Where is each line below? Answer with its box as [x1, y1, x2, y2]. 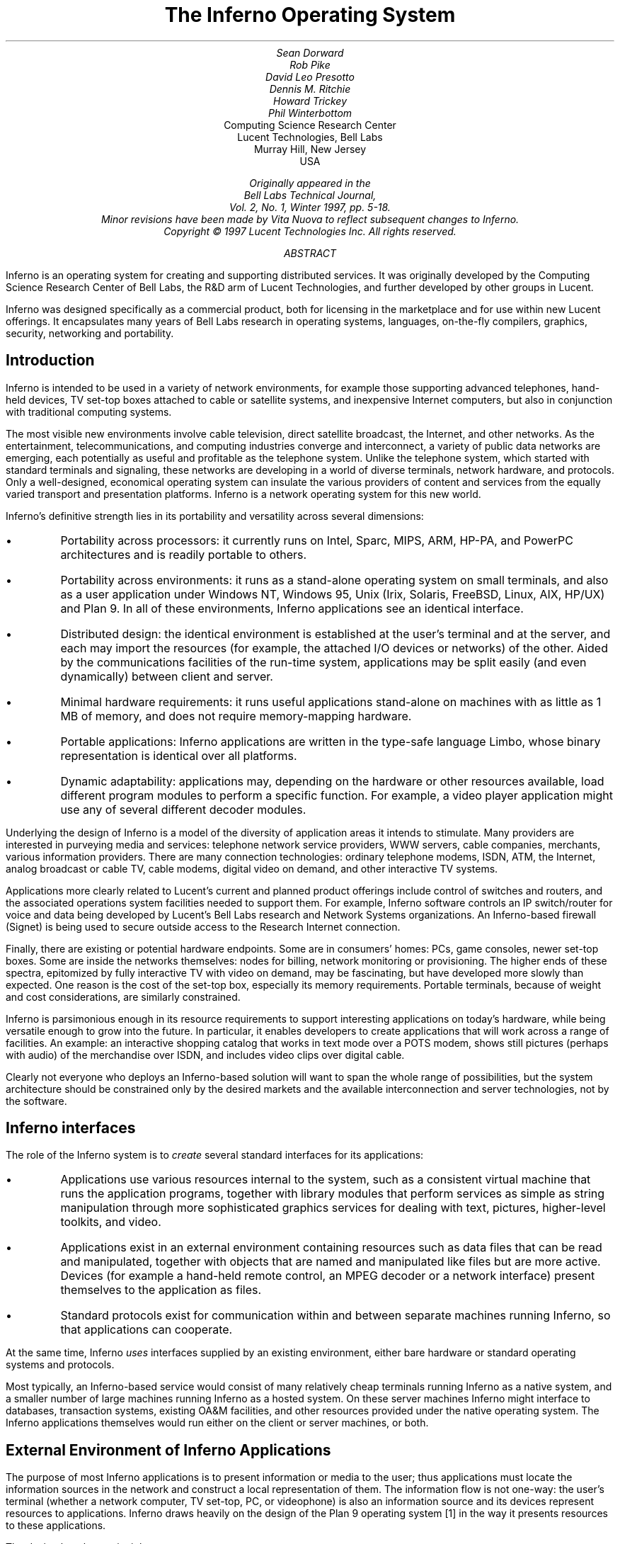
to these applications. [6, 1519, 106, 1532]
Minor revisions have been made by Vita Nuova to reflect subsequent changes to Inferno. [101, 212, 519, 225]
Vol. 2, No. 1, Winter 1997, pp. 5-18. [229, 200, 391, 213]
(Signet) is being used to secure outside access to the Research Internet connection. [6, 920, 401, 933]
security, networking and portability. [6, 327, 174, 339]
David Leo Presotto [265, 70, 355, 83]
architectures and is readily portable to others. [60, 547, 307, 562]
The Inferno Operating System [164, 3, 456, 27]
